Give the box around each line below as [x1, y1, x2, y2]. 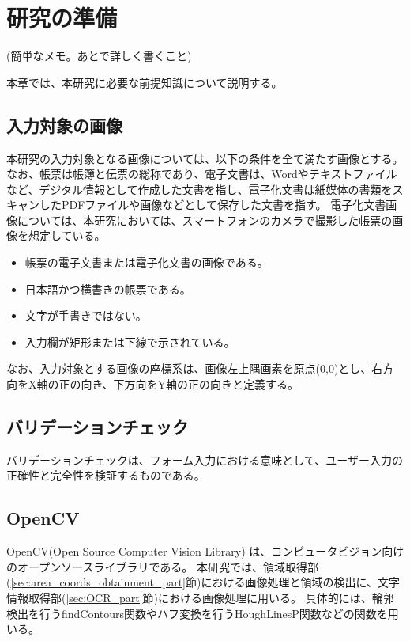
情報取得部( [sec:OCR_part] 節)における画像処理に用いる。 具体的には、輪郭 [6, 590, 394, 606]
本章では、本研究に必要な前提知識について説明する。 [6, 74, 283, 90]
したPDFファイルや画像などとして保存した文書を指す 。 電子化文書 [39, 196, 386, 213]
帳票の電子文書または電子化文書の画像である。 [24, 254, 269, 271]
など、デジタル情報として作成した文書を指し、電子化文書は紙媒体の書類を [6, 180, 393, 197]
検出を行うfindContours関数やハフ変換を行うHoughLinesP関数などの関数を [6, 605, 388, 621]
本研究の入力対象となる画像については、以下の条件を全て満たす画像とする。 [6, 150, 404, 166]
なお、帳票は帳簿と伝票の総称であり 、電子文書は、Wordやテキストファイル [6, 165, 397, 182]
